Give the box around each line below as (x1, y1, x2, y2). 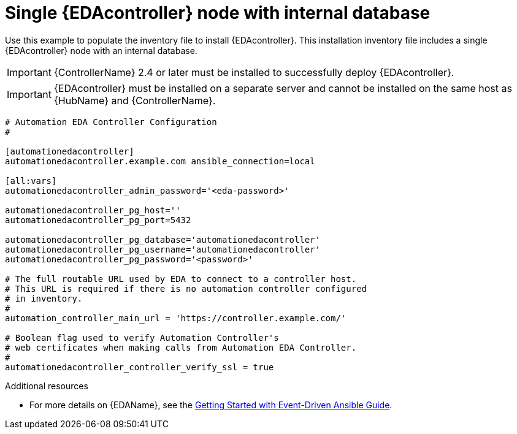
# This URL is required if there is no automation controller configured (5, 283, 367, 294)
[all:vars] (5, 175, 57, 186)
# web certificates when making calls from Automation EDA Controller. (5, 342, 357, 352)
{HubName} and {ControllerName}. (53, 94, 216, 107)
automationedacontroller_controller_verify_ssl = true (5, 362, 274, 372)
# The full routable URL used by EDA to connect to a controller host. (5, 273, 357, 284)
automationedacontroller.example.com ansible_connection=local (5, 156, 315, 166)
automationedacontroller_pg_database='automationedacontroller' (5, 234, 321, 245)
